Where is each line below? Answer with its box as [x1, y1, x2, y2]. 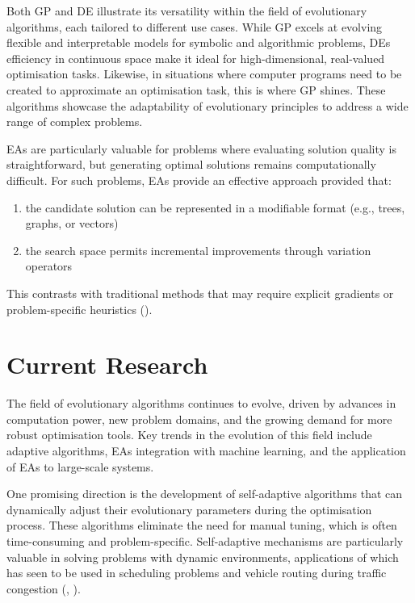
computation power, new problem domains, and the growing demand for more [6, 410, 392, 427]
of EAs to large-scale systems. [6, 458, 154, 475]
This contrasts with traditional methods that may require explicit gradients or [6, 284, 394, 301]
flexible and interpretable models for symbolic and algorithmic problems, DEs [6, 34, 391, 51]
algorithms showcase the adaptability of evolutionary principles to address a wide [6, 97, 409, 114]
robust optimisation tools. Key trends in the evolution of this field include [6, 426, 372, 443]
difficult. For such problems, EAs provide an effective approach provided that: [6, 171, 392, 188]
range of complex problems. [6, 113, 143, 130]
